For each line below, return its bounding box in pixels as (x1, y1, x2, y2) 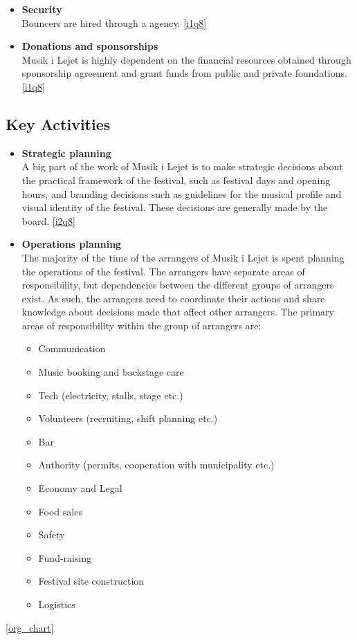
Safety (38, 527, 65, 542)
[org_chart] (6, 620, 54, 634)
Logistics (38, 597, 75, 612)
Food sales (38, 504, 82, 518)
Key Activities (6, 113, 111, 134)
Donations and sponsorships (21, 39, 158, 53)
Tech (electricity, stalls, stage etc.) (38, 387, 183, 402)
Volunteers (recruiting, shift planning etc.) (38, 411, 218, 426)
